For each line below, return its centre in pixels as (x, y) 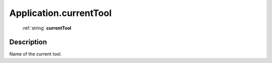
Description (28, 42)
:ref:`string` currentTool (47, 28)
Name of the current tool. (36, 54)
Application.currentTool (60, 13)
